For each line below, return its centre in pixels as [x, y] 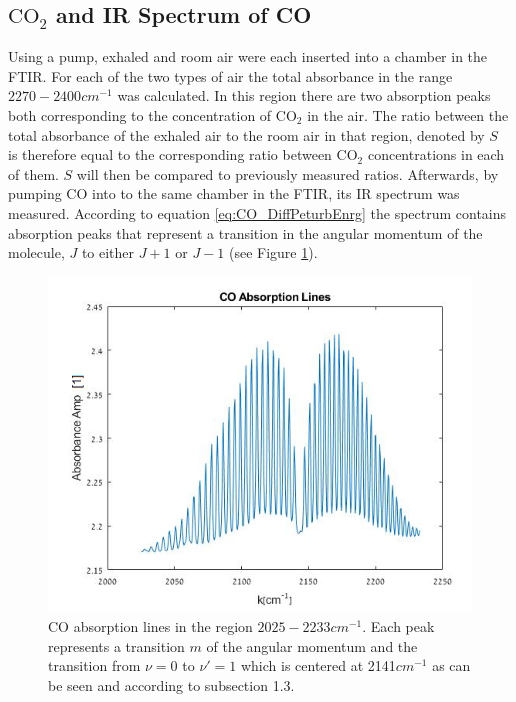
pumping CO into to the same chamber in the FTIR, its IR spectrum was [234, 193]
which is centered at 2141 [318, 665]
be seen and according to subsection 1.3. [171, 685]
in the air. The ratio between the [408, 114]
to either [108, 252]
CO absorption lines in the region [150, 626]
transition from [94, 665]
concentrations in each [436, 154]
